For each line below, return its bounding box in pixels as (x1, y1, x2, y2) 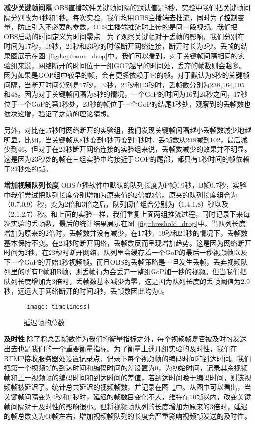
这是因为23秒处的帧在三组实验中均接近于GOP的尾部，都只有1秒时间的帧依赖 (4, 153, 250, 164)
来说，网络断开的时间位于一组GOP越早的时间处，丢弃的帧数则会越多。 (17, 60, 246, 70)
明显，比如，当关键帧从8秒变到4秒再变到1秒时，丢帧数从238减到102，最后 (4, 134, 241, 144)
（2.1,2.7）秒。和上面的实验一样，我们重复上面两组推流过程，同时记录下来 (4, 208, 243, 219)
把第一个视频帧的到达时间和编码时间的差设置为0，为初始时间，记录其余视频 (4, 363, 248, 373)
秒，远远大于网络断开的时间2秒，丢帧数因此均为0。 (4, 285, 169, 296)
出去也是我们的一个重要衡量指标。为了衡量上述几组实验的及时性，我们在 (4, 343, 237, 354)
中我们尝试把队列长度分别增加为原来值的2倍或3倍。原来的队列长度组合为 (4, 189, 237, 199)
